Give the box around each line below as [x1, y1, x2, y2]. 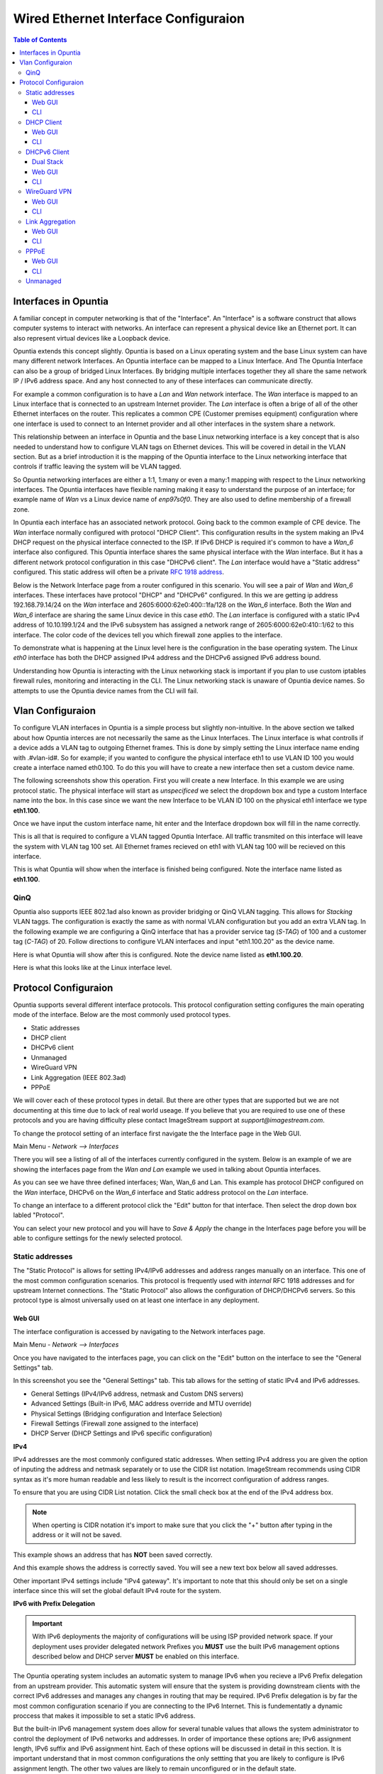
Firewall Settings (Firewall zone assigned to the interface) [30, 1419, 199, 1428]
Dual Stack [32, 158, 64, 166]
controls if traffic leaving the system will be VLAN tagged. [13, 462, 182, 471]
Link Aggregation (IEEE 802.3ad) [30, 1073, 127, 1081]
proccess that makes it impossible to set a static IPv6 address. [13, 1711, 196, 1720]
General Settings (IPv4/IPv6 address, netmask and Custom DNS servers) [30, 1389, 244, 1398]
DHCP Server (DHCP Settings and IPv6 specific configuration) [30, 1429, 213, 1438]
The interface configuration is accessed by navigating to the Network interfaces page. [13, 1327, 265, 1335]
